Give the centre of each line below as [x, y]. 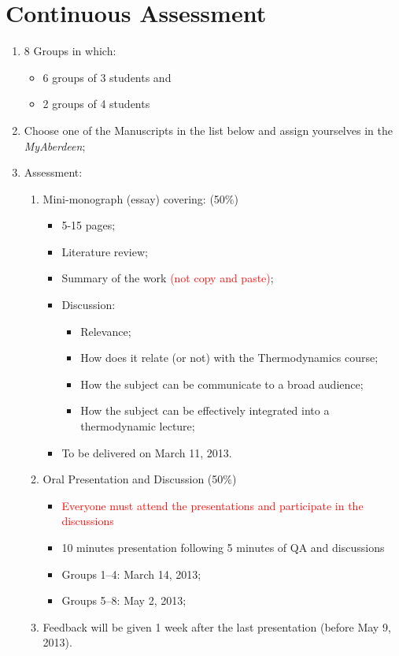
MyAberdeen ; [55, 145]
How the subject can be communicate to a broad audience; [222, 384]
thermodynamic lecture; [138, 426]
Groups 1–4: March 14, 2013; [131, 574]
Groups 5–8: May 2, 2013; [124, 600]
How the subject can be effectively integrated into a [205, 410]
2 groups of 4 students [96, 104]
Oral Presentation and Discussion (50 [133, 479]
